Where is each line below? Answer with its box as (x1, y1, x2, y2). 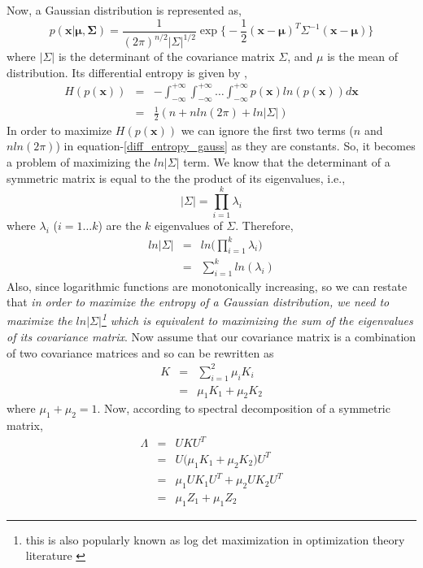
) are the (98, 217, 142, 234)
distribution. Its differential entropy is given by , (7, 63, 247, 80)
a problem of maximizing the (7, 154, 150, 171)
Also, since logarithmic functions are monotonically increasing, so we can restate (7, 277, 408, 294)
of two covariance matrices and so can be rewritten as (7, 344, 274, 361)
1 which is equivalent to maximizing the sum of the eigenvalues (101, 310, 413, 329)
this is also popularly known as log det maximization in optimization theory (25, 531, 405, 548)
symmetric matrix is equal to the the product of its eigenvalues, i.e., (7, 169, 346, 186)
